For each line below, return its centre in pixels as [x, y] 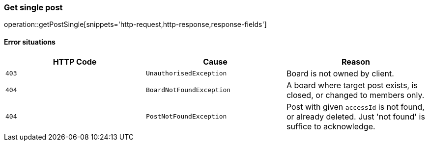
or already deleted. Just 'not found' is [356, 116]
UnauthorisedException [186, 73]
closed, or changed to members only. [355, 95]
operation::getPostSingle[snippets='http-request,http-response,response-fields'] [135, 24]
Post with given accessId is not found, [355, 107]
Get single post [33, 7]
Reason [356, 61]
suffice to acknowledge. [331, 126]
